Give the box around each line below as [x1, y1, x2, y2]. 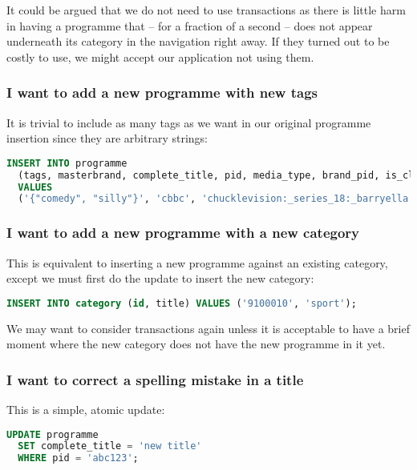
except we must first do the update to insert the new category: [6, 270, 314, 287]
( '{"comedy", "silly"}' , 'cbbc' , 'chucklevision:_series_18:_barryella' [18, 193, 415, 205]
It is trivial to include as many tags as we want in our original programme [6, 114, 371, 131]
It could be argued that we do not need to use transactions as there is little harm [6, 2, 406, 18]
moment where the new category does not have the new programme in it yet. [6, 335, 386, 352]
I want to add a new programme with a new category [6, 223, 360, 243]
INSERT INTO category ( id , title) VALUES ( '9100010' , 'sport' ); [6, 297, 357, 309]
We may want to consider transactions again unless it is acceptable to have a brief [6, 319, 410, 336]
